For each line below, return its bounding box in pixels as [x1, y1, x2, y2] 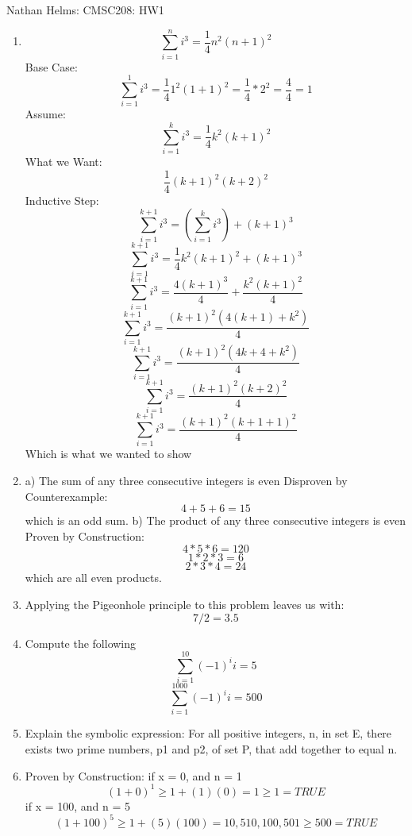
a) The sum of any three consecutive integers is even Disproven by [25, 472, 348, 489]
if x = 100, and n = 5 [25, 797, 131, 814]
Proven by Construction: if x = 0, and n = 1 [25, 767, 242, 784]
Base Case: [25, 58, 78, 75]
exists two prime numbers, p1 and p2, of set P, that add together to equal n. [25, 741, 398, 757]
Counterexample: [25, 487, 108, 504]
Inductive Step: [25, 191, 99, 208]
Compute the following [25, 634, 137, 651]
